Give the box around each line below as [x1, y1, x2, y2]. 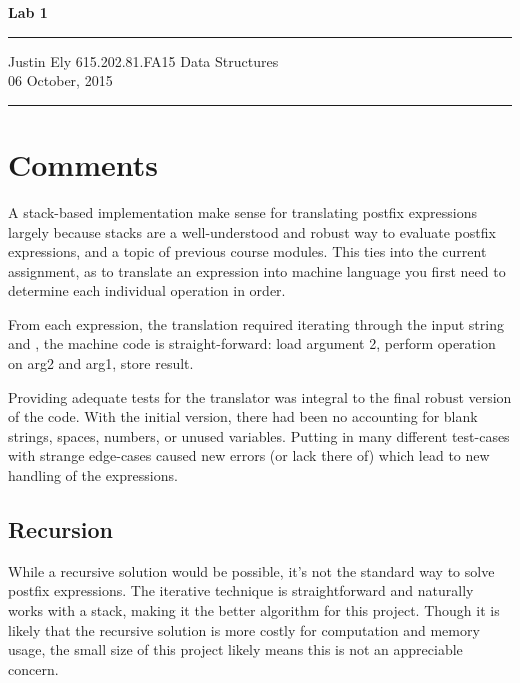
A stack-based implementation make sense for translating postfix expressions [8, 201, 477, 222]
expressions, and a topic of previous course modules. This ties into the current [8, 241, 487, 262]
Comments [8, 143, 158, 184]
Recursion [8, 514, 114, 545]
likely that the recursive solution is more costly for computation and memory [8, 619, 480, 640]
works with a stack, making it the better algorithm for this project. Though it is [8, 600, 500, 621]
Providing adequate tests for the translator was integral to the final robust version [8, 386, 512, 407]
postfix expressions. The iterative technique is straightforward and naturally [8, 580, 474, 601]
